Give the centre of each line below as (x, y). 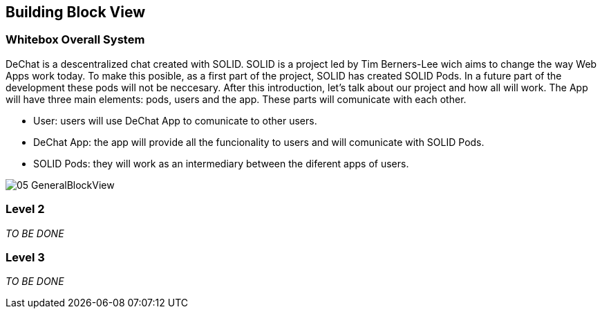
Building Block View (76, 12)
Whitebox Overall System (75, 40)
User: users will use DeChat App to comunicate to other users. (175, 120)
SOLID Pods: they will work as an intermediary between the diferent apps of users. (221, 163)
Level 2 (25, 209)
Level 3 (25, 257)
